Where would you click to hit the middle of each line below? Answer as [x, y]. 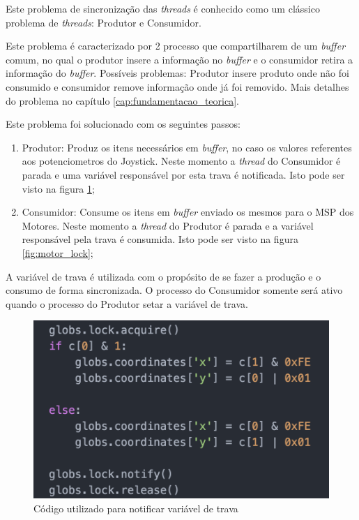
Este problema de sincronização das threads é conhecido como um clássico [163, 8]
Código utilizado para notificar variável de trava [136, 508]
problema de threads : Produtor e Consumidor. [104, 22]
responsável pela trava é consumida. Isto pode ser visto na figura [160, 239]
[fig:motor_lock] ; [58, 252]
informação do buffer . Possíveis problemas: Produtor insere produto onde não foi [177, 73]
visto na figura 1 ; [58, 188]
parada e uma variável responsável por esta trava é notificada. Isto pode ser [183, 174]
